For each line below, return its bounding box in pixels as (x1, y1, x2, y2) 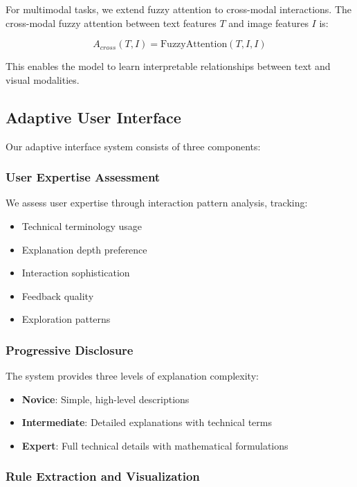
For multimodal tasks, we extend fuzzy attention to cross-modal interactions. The (6, 2, 352, 16)
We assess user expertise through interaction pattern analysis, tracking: (6, 195, 308, 210)
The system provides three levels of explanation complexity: (6, 369, 259, 383)
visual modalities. (6, 72, 80, 87)
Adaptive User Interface (6, 106, 181, 127)
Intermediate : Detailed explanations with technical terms (21, 415, 273, 430)
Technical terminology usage (21, 218, 142, 233)
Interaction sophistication (21, 265, 130, 280)
